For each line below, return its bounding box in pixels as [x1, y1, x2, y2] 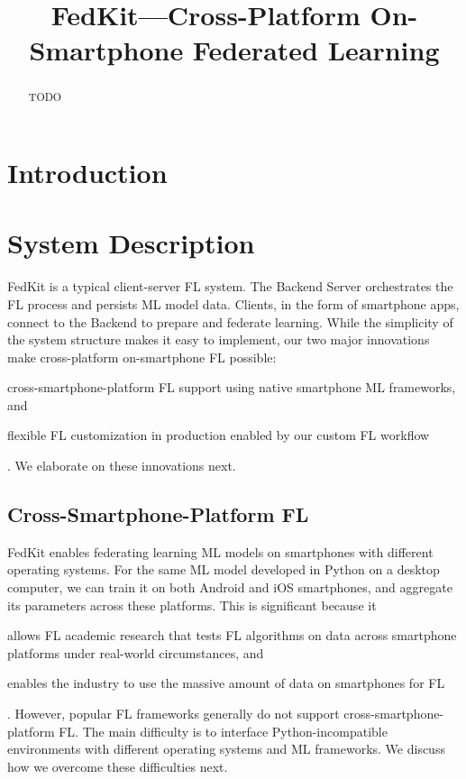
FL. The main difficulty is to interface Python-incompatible [59, 721, 388, 740]
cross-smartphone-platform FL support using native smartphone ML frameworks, [7, 378, 456, 397]
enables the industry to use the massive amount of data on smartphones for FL [7, 674, 445, 692]
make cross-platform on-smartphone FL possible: [7, 347, 277, 366]
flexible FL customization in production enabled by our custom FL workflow [7, 426, 430, 444]
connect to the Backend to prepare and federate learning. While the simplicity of [7, 312, 453, 331]
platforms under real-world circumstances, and [7, 643, 264, 662]
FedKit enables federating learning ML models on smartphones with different [7, 542, 434, 561]
